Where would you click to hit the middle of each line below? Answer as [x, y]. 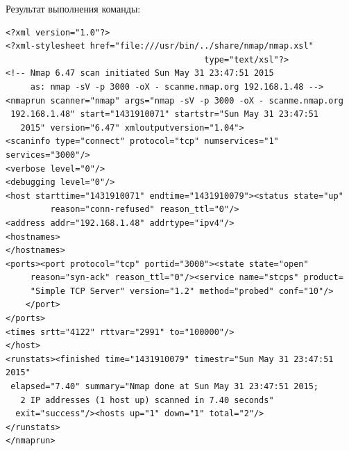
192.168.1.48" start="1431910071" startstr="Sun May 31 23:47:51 [165, 114]
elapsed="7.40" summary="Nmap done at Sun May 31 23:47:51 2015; [165, 387]
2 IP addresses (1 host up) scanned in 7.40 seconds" [147, 400]
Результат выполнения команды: [73, 8]
